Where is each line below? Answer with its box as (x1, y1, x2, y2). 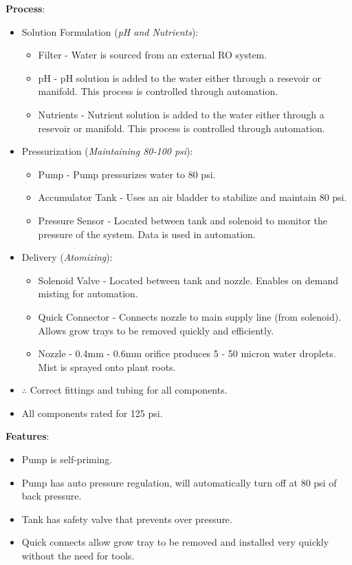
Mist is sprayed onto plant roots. (38, 359, 176, 374)
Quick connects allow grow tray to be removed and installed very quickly (21, 535, 329, 549)
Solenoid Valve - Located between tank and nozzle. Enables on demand (38, 273, 338, 287)
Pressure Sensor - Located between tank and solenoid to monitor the (38, 213, 328, 227)
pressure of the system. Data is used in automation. (38, 226, 256, 241)
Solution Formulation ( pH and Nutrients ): (21, 24, 199, 39)
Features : (5, 429, 49, 443)
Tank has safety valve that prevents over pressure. (21, 511, 232, 526)
